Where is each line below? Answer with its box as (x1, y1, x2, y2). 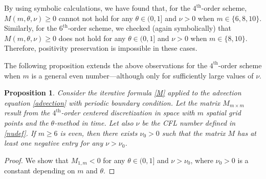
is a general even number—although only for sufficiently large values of (31, 70, 254, 81)
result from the (4, 107, 50, 118)
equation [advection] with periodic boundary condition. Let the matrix (4, 97, 220, 108)
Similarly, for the (4, 23, 57, 33)
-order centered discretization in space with (61, 107, 195, 118)
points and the (4, 117, 49, 128)
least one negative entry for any (4, 137, 103, 148)
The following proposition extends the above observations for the (4, 59, 208, 70)
